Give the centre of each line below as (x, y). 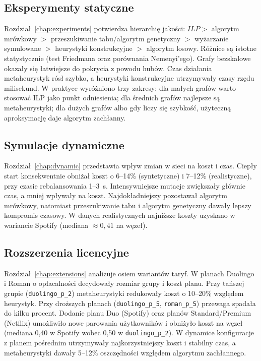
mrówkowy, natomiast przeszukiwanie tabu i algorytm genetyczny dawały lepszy (128, 205)
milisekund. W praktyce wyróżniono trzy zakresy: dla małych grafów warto (120, 87)
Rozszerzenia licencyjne (67, 252)
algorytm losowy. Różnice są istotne (201, 48)
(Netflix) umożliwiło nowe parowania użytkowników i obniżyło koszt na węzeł (123, 322)
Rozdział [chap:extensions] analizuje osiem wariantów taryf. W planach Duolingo (129, 273)
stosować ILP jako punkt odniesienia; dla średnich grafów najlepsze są (112, 98)
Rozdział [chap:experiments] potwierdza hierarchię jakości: (95, 28)
